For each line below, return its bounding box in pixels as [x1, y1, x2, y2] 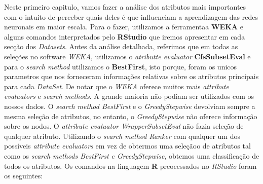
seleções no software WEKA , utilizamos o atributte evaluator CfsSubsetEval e [4, 51, 251, 61]
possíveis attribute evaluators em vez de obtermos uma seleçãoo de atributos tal [4, 140, 251, 151]
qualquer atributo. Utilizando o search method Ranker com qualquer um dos [4, 130, 240, 141]
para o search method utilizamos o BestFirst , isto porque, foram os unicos [4, 61, 237, 71]
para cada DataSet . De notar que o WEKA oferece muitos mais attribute [4, 81, 229, 91]
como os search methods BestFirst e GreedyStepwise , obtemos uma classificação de [4, 150, 259, 161]
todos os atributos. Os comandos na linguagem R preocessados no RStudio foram [4, 160, 257, 171]
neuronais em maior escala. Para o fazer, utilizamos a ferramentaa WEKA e [4, 21, 243, 32]
